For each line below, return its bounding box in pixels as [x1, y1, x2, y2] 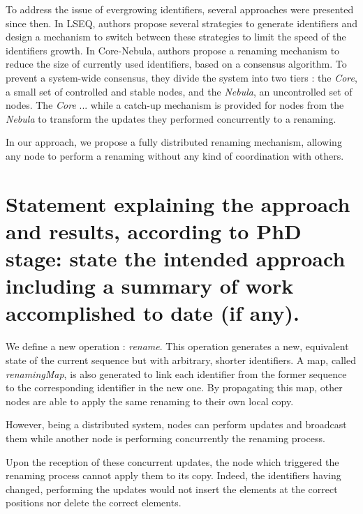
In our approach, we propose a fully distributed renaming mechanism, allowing [6, 135, 342, 149]
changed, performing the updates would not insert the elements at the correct [6, 481, 338, 496]
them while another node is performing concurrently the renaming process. [6, 430, 325, 445]
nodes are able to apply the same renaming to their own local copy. [6, 393, 294, 408]
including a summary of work [6, 271, 294, 300]
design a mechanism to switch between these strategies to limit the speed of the [6, 29, 346, 44]
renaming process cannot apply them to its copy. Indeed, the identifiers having [6, 468, 341, 483]
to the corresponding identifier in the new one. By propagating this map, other [6, 380, 343, 395]
